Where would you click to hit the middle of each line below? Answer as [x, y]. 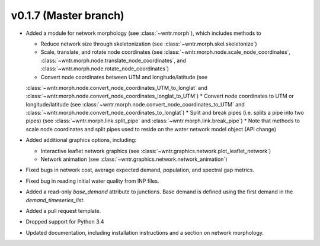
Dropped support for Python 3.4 [65, 222]
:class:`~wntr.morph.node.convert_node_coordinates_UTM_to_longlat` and [116, 88]
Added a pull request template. [63, 211]
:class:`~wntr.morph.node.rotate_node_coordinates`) [105, 69]
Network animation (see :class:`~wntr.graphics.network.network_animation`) [134, 159]
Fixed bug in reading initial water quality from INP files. [92, 181]
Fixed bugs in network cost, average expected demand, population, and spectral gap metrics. [140, 170]
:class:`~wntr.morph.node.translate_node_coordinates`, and [113, 60]
